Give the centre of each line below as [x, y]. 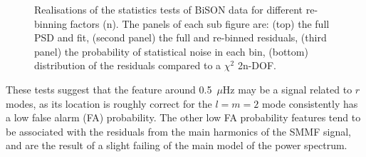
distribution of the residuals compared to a [128, 65]
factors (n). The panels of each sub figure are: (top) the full [200, 23]
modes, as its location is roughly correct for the [109, 103]
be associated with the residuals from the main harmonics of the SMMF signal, [178, 131]
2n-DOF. [257, 65]
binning [51, 23]
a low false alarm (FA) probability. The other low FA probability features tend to [183, 117]
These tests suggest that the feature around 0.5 [109, 89]
